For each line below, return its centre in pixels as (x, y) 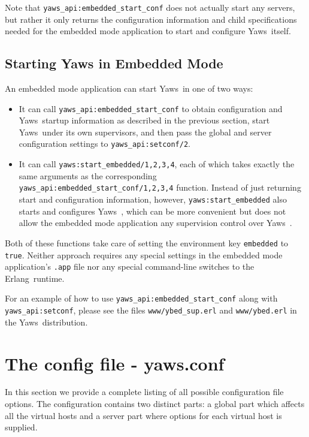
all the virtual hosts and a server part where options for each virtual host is (143, 415)
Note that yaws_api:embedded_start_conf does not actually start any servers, (150, 7)
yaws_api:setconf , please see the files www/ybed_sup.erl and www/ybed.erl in (151, 310)
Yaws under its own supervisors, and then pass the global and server (145, 132)
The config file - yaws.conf (115, 363)
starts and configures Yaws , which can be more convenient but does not (152, 211)
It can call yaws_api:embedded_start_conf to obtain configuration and (151, 108)
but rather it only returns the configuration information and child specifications (151, 19)
